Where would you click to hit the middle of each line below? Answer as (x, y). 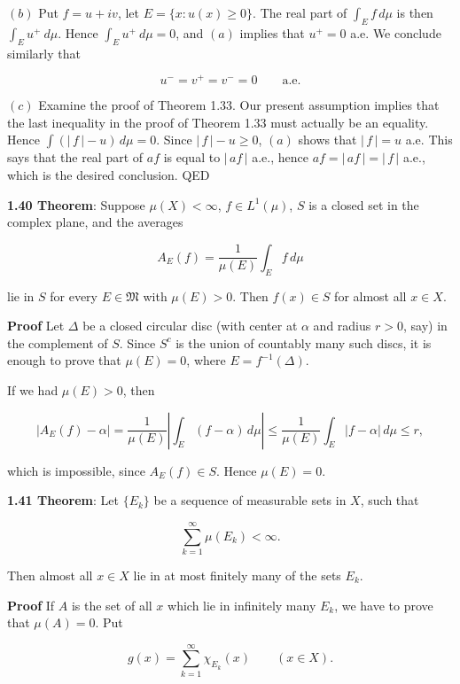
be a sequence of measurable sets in (250, 500)
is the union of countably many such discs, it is (304, 342)
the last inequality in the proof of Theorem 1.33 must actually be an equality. (218, 122)
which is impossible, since (76, 470)
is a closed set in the (364, 204)
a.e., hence (280, 157)
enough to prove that (64, 360)
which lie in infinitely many (242, 605)
